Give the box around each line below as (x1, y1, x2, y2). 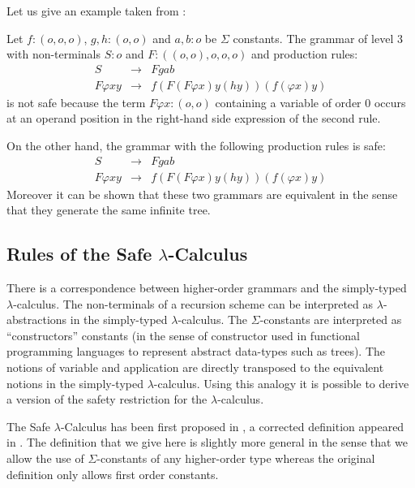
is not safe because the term (6, 93, 146, 110)
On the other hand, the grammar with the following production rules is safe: (6, 137, 386, 154)
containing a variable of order (215, 93, 362, 110)
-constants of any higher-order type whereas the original (96, 450, 375, 467)
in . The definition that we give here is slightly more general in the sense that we (6, 434, 409, 451)
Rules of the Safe (6, 241, 152, 266)
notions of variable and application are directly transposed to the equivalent (6, 359, 384, 376)
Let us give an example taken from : (6, 2, 186, 19)
